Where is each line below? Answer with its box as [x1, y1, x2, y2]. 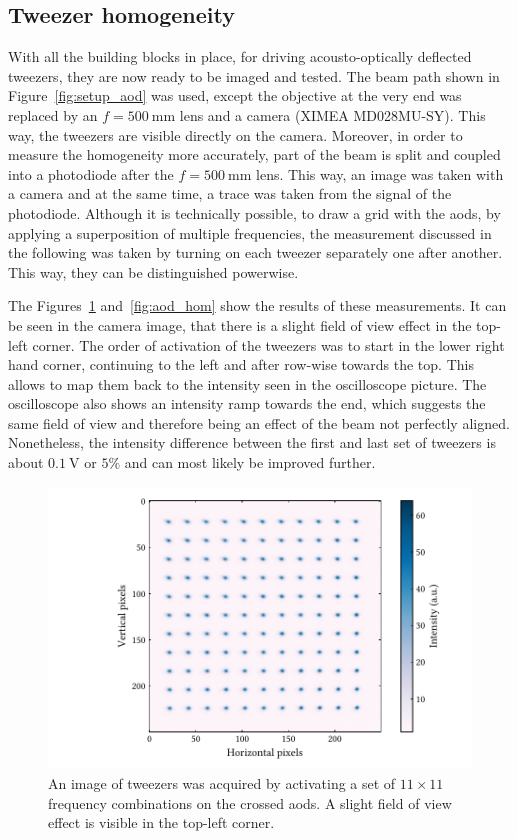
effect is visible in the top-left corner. [48, 812, 275, 833]
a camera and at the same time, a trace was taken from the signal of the [8, 183, 452, 204]
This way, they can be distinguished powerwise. [8, 261, 299, 282]
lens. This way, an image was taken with [256, 163, 504, 184]
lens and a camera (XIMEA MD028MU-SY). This [179, 104, 486, 125]
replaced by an [8, 104, 98, 125]
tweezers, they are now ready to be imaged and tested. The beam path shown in [8, 65, 500, 86]
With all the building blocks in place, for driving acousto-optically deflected [8, 46, 472, 67]
